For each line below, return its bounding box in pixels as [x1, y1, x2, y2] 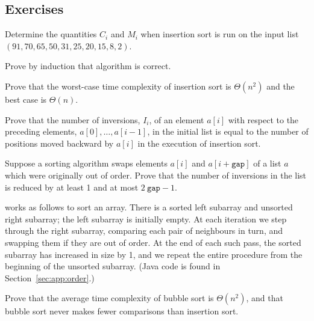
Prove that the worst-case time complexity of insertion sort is [5, 79, 231, 92]
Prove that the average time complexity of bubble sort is [5, 292, 214, 304]
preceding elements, [5, 125, 77, 138]
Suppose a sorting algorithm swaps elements [5, 157, 168, 170]
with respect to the [228, 113, 299, 126]
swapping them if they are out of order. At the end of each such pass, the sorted [5, 236, 301, 248]
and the [266, 79, 295, 92]
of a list [253, 157, 281, 170]
